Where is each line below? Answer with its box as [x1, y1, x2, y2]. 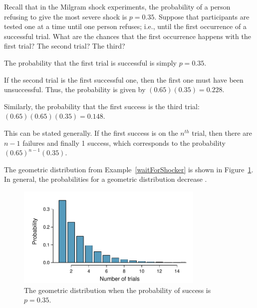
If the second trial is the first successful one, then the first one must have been [4, 74, 244, 85]
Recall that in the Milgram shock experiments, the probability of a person [4, 2, 231, 12]
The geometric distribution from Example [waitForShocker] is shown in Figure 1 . [4, 164, 254, 174]
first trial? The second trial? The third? [4, 41, 125, 51]
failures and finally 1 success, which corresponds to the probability [22, 137, 226, 148]
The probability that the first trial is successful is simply [4, 57, 177, 68]
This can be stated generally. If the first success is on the [4, 127, 178, 138]
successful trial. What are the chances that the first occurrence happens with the [4, 31, 251, 41]
